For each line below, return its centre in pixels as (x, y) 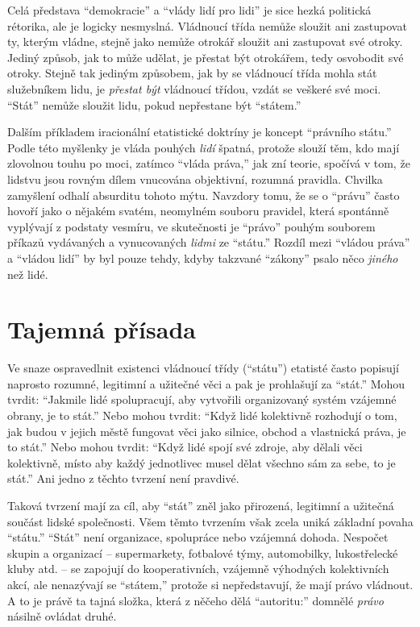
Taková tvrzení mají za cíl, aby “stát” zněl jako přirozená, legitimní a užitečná (201, 505)
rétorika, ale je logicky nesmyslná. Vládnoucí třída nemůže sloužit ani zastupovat (207, 25)
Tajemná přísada (102, 329)
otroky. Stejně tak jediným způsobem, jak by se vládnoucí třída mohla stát (192, 73)
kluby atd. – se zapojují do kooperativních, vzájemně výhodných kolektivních (198, 569)
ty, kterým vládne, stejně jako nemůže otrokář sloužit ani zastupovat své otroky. (205, 42)
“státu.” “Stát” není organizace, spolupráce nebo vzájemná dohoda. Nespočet (198, 537)
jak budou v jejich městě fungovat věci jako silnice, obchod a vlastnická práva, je (207, 431)
